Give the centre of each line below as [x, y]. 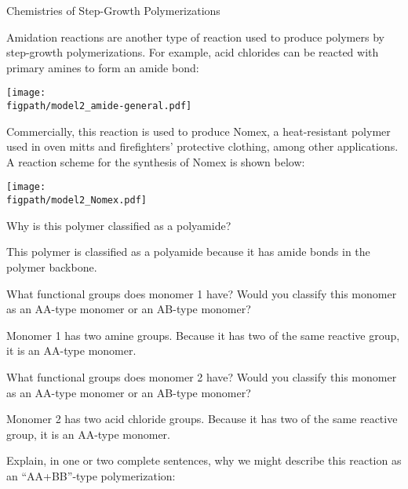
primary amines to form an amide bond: [103, 67]
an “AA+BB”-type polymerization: [91, 475]
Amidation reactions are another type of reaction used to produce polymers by [195, 36]
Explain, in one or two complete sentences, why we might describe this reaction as [204, 460]
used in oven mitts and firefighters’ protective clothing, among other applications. [202, 146]
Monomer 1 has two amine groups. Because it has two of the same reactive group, [203, 335]
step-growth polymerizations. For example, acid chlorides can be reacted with [193, 52]
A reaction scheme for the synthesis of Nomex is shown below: [156, 161]
